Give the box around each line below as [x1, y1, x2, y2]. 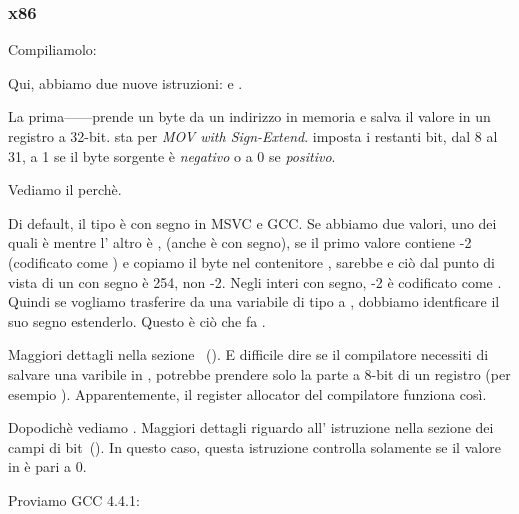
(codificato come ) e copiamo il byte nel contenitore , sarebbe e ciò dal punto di [8, 251, 496, 272]
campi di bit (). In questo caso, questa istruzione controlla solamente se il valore [8, 436, 501, 457]
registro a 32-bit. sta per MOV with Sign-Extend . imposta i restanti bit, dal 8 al [8, 126, 498, 146]
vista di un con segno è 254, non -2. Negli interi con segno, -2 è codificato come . [8, 271, 502, 292]
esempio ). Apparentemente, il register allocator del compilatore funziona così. [8, 383, 487, 404]
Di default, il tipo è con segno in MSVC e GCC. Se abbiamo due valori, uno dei [8, 212, 497, 233]
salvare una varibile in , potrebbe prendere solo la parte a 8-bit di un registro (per [8, 363, 511, 384]
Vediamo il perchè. [8, 179, 122, 200]
